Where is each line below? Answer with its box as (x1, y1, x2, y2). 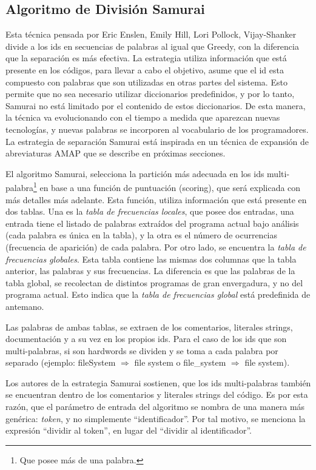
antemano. (5, 300, 44, 312)
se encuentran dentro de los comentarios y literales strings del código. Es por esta (5, 388, 308, 401)
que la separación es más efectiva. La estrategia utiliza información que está (5, 52, 287, 64)
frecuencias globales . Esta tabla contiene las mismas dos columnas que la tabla (5, 252, 297, 265)
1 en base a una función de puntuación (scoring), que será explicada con (33, 180, 301, 193)
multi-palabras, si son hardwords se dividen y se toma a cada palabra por (5, 344, 278, 357)
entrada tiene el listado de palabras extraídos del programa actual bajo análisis (5, 217, 299, 229)
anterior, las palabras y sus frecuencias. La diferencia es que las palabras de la (5, 264, 295, 277)
